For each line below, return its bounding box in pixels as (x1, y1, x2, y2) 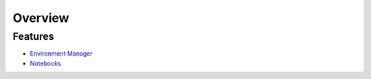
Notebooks (30, 59, 61, 67)
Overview (12, 10, 69, 25)
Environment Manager (30, 49, 93, 58)
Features (12, 30, 54, 43)
